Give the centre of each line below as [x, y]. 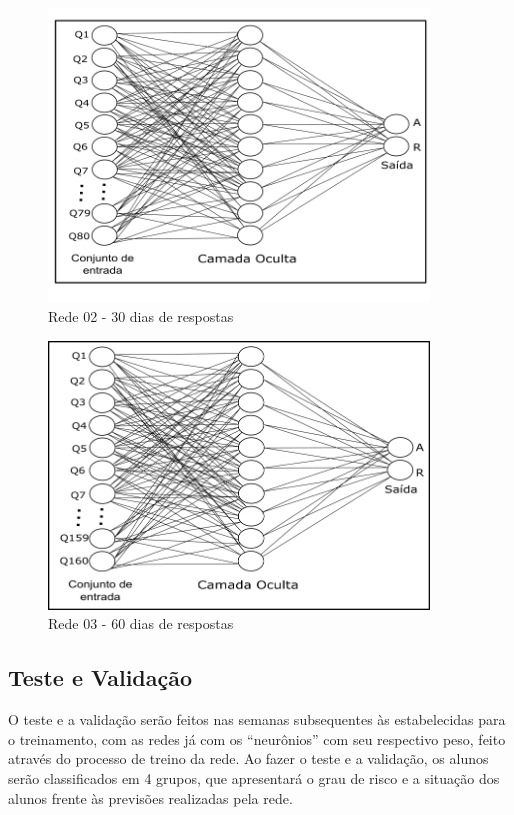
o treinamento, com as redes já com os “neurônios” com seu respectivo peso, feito [257, 738]
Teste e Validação [100, 677]
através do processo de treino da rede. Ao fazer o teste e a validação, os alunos [248, 758]
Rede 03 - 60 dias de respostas [141, 623]
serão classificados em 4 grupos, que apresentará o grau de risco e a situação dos [254, 778]
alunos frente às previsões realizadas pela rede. [150, 797]
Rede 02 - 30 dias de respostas [141, 316]
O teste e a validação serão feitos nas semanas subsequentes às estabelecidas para [257, 719]
